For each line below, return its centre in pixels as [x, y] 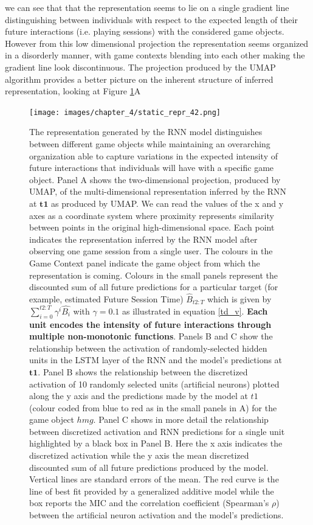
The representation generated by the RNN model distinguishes [146, 132]
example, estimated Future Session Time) [106, 298]
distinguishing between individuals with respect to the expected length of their [151, 19]
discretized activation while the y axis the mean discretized [139, 455]
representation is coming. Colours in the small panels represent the [153, 275]
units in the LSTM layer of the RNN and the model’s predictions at [156, 360]
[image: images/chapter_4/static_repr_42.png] [125, 112]
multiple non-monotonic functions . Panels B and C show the [151, 336]
